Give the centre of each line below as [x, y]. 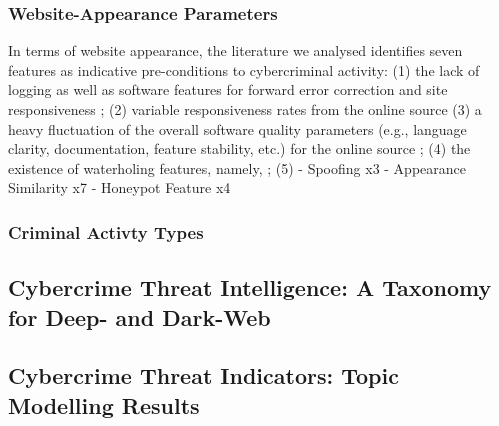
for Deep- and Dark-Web [139, 316]
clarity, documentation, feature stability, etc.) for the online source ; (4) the [239, 148]
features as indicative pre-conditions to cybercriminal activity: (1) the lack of [244, 69]
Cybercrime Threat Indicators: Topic [203, 375]
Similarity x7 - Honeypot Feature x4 [119, 187]
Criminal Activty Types [106, 231]
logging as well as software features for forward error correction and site [228, 89]
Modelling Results [104, 404]
